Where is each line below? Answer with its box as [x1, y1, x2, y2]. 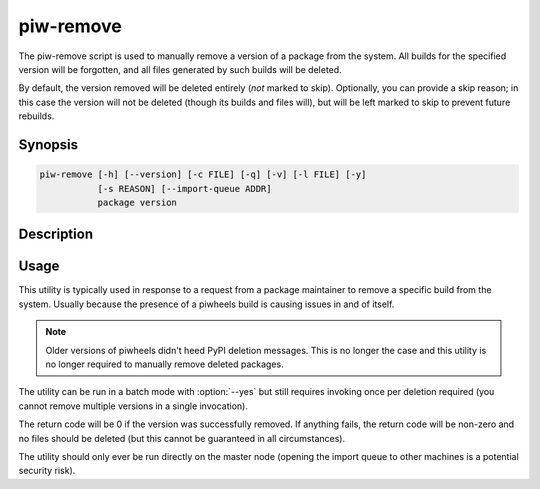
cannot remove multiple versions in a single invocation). [18, 400, 249, 412]
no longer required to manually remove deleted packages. [45, 358, 284, 370]
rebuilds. [18, 110, 55, 122]
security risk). [18, 465, 76, 477]
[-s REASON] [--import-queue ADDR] [97, 183, 272, 194]
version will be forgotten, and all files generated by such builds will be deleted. [18, 63, 342, 75]
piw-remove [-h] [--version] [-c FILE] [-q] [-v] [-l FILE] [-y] [39, 169, 367, 180]
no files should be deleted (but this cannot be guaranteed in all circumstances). [18, 432, 345, 444]
